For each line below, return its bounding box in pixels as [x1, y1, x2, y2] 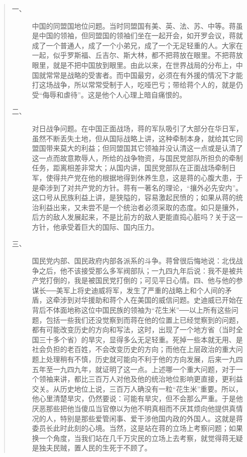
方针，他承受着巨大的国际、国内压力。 [32, 221, 159, 232]
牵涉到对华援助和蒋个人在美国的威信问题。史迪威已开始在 [53, 295, 243, 305]
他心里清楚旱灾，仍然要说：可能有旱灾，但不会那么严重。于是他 [32, 393, 243, 404]
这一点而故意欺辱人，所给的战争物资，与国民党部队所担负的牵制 [32, 152, 243, 163]
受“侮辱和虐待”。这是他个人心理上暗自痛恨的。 [32, 89, 187, 100]
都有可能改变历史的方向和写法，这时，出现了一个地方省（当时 [32, 324, 236, 335]
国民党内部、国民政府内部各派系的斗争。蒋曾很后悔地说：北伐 [32, 255, 236, 266]
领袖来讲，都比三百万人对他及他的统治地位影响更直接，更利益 [39, 374, 243, 384]
